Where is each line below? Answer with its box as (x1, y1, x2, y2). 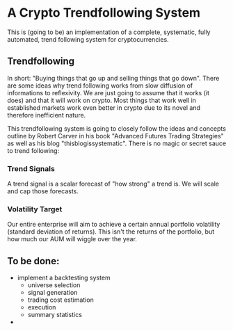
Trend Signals (7, 163, 56, 173)
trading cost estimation (27, 296, 94, 304)
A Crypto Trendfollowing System (7, 5, 200, 21)
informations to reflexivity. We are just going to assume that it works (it (7, 88, 210, 97)
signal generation (27, 289, 78, 297)
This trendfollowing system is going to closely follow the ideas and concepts (7, 124, 226, 133)
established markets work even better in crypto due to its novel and (7, 103, 200, 112)
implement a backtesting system (17, 273, 111, 282)
